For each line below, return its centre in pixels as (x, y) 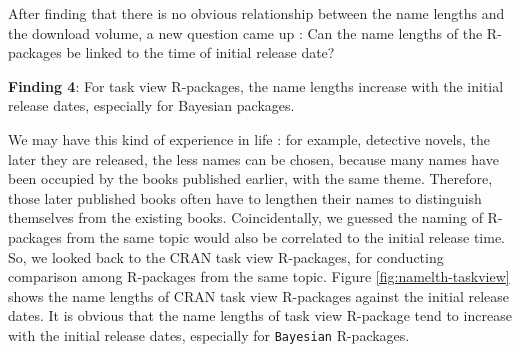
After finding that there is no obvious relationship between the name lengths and (256, 13)
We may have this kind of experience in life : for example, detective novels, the (249, 138)
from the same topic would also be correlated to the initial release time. (286, 236)
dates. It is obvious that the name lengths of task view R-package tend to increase (260, 315)
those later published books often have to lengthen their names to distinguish (245, 197)
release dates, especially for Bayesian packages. (151, 105)
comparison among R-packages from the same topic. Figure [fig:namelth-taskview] (259, 276)
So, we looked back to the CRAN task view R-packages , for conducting (226, 256)
